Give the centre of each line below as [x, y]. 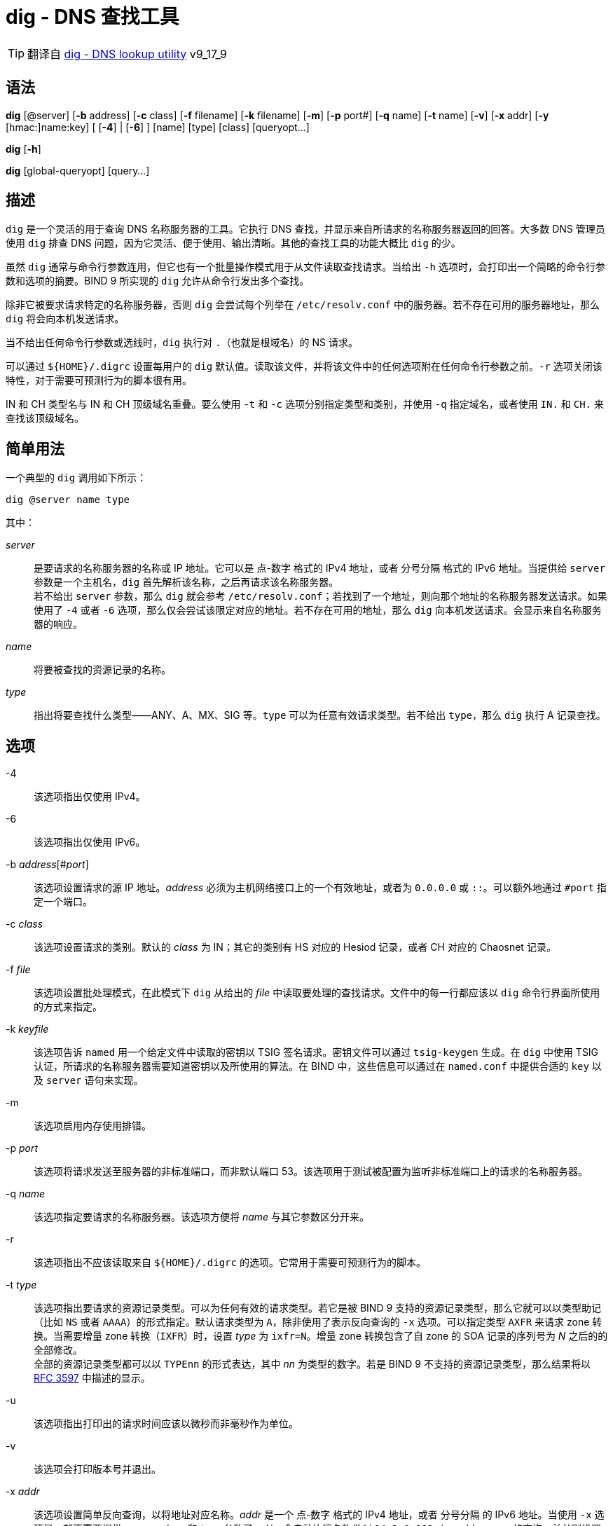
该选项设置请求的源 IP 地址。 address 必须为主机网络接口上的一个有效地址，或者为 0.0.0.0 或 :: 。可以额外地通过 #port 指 [320, 888]
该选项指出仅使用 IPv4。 [90, 797]
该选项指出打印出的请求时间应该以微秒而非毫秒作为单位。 [166, 1424]
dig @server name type [68, 500]
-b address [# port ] [47, 865]
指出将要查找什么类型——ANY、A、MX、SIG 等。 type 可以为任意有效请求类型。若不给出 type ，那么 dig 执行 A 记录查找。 [320, 715]
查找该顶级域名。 [45, 418]
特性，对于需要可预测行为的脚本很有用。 [99, 380]
